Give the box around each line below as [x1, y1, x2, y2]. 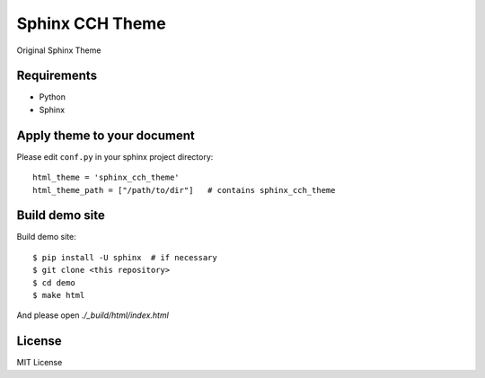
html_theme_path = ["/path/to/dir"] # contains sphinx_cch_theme [32, 185, 336, 195]
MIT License [16, 357, 63, 368]
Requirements [16, 68, 98, 84]
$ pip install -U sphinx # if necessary [32, 252, 217, 262]
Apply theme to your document [16, 127, 195, 143]
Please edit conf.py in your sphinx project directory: [16, 151, 214, 162]
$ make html [32, 290, 85, 300]
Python [39, 92, 66, 102]
